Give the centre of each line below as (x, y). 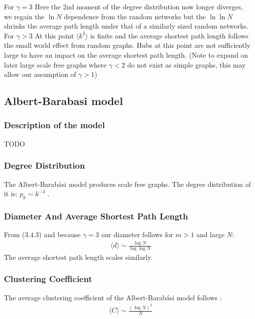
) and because (60, 234)
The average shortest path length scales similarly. (78, 257)
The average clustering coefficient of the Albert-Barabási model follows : (113, 297)
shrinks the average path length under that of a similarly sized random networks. (126, 26)
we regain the (24, 16)
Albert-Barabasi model (64, 101)
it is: (11, 194)
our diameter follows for (137, 234)
